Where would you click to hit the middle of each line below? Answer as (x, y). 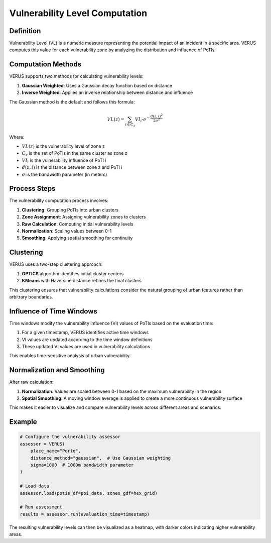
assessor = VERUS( (42, 444)
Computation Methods (45, 65)
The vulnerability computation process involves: (59, 200)
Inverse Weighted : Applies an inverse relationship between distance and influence (107, 92)
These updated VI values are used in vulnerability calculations (86, 346)
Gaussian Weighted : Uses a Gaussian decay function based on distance (97, 85)
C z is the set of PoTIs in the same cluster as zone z (75, 154)
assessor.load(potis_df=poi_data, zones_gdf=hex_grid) (89, 493)
